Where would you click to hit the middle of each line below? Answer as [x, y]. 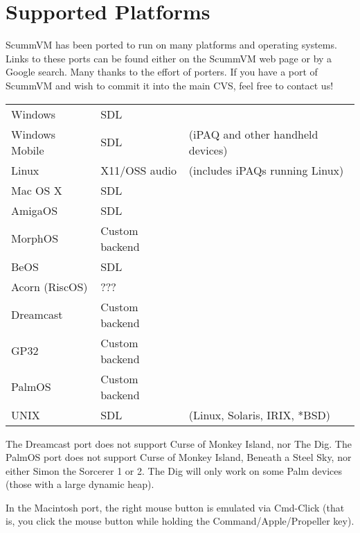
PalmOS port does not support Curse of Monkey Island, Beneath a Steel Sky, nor [179, 457]
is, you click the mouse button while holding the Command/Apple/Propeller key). [180, 521]
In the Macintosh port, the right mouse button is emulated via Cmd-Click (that [175, 507]
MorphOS [35, 238]
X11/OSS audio [139, 170]
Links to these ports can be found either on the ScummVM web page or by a [169, 58]
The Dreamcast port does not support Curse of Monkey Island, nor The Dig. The [179, 443]
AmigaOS [35, 210]
